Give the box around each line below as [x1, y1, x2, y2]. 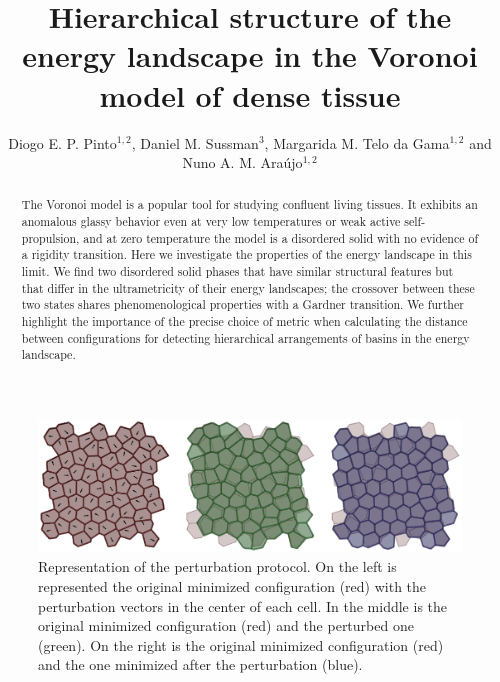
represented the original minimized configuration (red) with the [38, 575, 427, 596]
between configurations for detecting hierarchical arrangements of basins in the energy [21, 329, 470, 346]
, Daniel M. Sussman [131, 132, 259, 153]
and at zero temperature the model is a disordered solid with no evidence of [83, 229, 479, 246]
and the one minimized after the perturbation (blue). [38, 654, 363, 675]
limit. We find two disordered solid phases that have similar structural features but [21, 263, 454, 280]
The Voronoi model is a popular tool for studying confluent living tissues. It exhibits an [21, 196, 478, 213]
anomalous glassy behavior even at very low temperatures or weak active [21, 213, 401, 230]
